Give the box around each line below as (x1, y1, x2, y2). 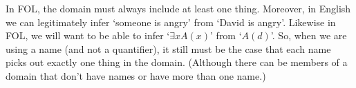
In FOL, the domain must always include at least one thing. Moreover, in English (6, 1, 351, 15)
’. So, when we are (270, 28, 347, 43)
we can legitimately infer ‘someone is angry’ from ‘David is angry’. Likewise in (6, 14, 336, 29)
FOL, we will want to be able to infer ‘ (6, 28, 170, 43)
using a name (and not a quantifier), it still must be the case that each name (6, 41, 331, 56)
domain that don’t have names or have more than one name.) (6, 68, 266, 82)
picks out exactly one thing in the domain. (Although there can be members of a (6, 55, 348, 69)
